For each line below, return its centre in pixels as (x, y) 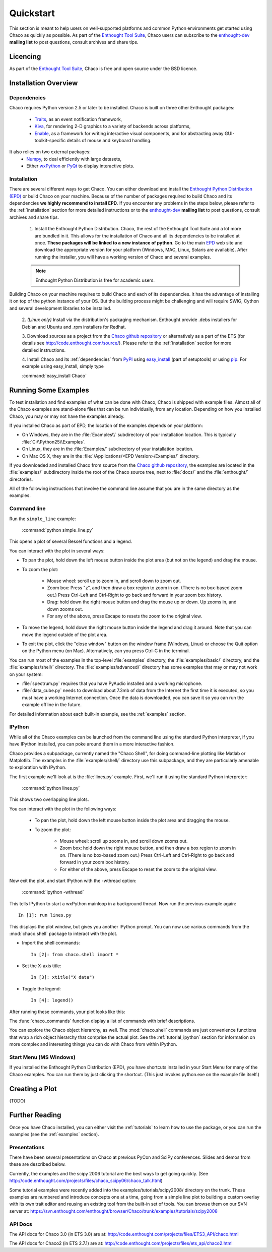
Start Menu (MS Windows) (42, 1057)
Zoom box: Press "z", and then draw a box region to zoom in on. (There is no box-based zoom (145, 588)
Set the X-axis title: (42, 966)
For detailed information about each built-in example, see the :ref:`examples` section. (98, 714)
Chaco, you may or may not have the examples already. (67, 416)
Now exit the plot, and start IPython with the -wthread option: (73, 881)
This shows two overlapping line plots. (49, 799)
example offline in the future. (52, 705)
